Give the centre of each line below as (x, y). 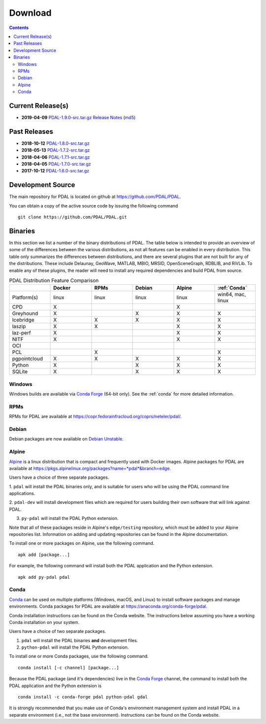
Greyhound (25, 314)
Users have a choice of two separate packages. (58, 631)
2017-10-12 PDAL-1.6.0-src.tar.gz (55, 171)
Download (30, 13)
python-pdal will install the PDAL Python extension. (75, 647)
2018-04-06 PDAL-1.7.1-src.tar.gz (56, 157)
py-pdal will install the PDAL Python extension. (70, 518)
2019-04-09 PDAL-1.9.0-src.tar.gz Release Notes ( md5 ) (79, 117)
